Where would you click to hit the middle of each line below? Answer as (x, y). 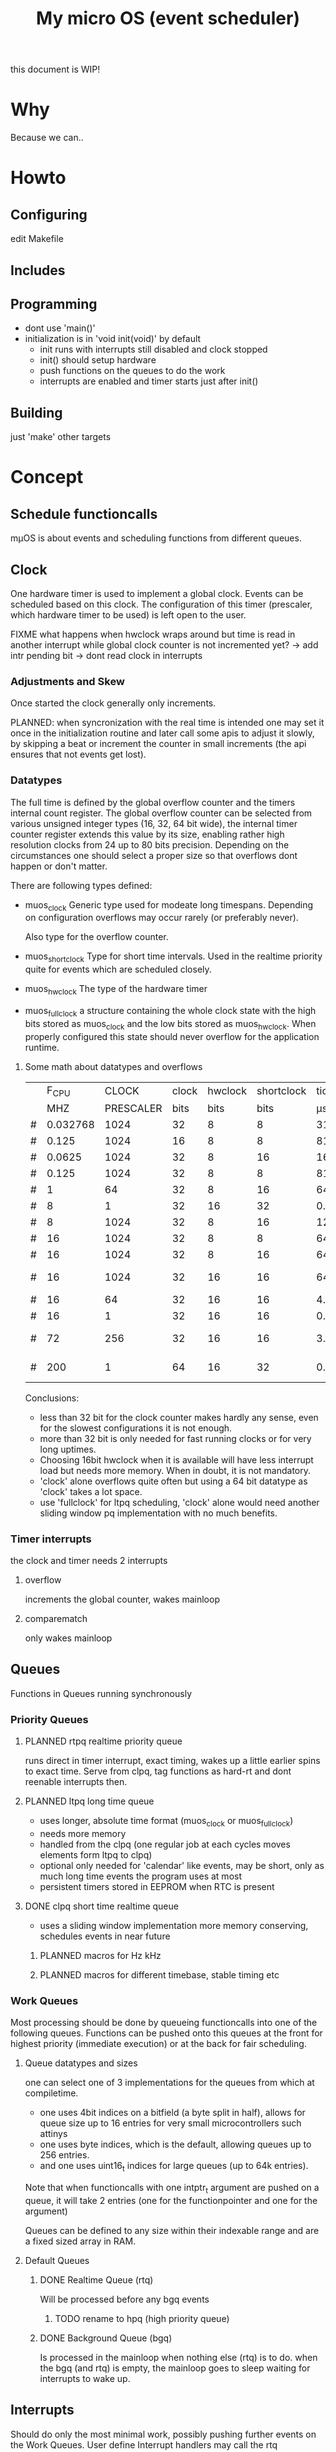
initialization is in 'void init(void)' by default (113, 339)
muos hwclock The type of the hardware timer (116, 990)
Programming (54, 303)
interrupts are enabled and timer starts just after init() (149, 381)
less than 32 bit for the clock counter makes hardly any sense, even (179, 1417)
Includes (38, 270)
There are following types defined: (81, 885)
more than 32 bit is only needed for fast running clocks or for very (175, 1438)
